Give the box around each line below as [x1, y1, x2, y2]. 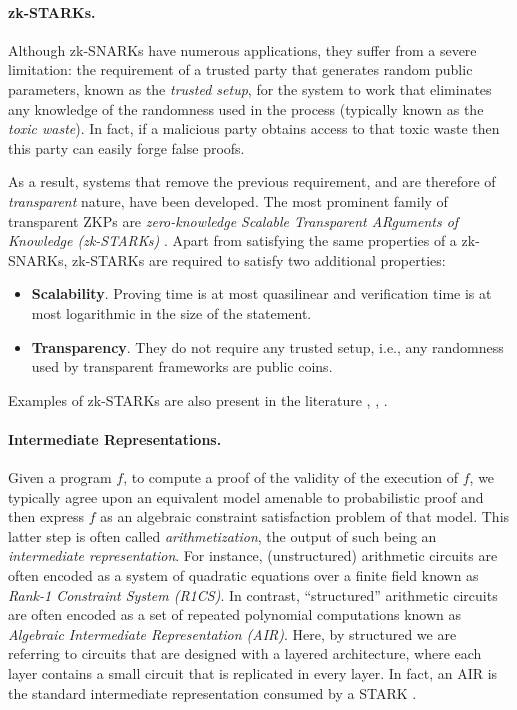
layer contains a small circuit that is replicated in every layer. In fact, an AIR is [8, 663, 498, 684]
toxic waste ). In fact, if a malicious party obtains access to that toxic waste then [8, 118, 500, 139]
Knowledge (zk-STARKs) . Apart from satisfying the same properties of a [8, 230, 457, 251]
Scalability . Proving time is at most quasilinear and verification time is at [31, 283, 492, 304]
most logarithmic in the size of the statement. [31, 302, 312, 323]
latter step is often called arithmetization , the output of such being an [8, 525, 437, 546]
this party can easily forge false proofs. [8, 137, 245, 158]
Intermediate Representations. [8, 428, 222, 449]
